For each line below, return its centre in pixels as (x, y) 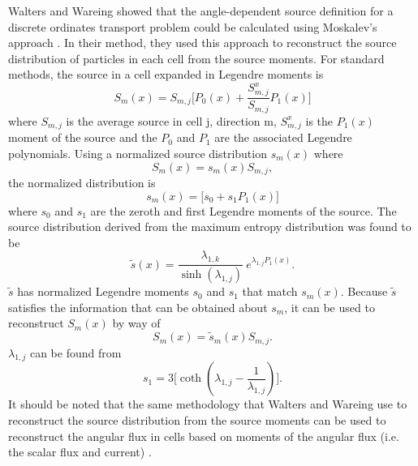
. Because (364, 291)
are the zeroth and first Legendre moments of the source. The (243, 210)
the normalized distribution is (82, 183)
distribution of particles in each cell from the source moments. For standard (196, 58)
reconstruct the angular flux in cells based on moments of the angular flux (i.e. (204, 436)
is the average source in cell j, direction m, (171, 120)
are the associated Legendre (283, 137)
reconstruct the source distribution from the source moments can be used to (197, 419)
